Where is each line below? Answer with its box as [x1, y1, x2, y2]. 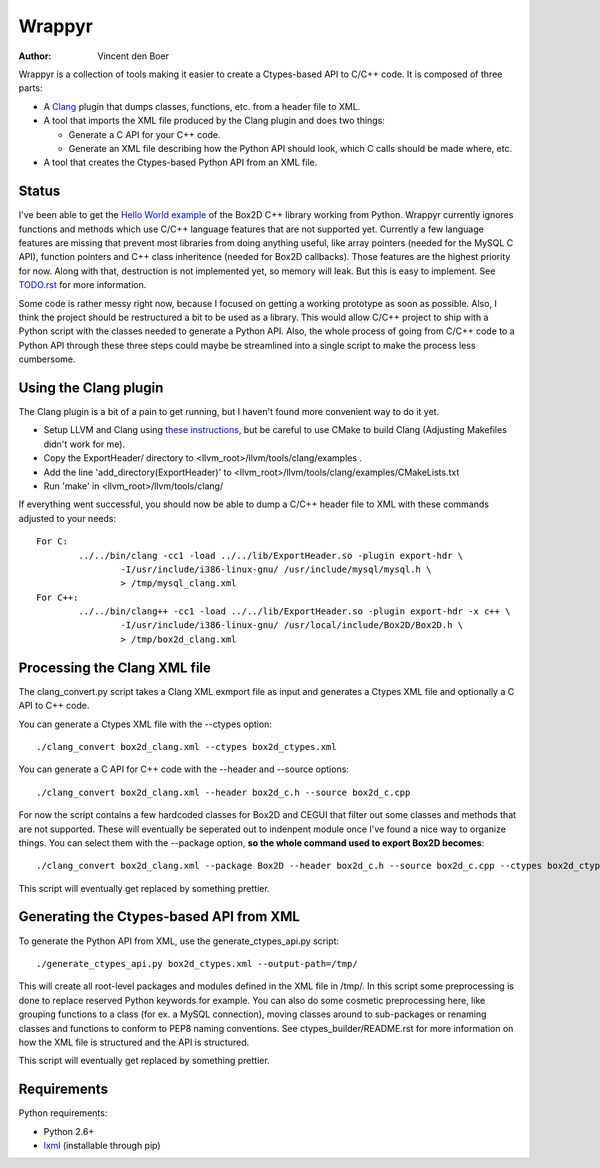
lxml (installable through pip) [43, 1140, 161, 1151]
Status [18, 183, 61, 200]
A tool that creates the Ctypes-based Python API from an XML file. [43, 156, 318, 169]
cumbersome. [18, 353, 76, 365]
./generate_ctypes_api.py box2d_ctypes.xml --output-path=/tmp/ [36, 958, 359, 969]
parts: [18, 82, 43, 94]
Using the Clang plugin [18, 379, 164, 396]
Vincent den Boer [97, 50, 170, 62]
